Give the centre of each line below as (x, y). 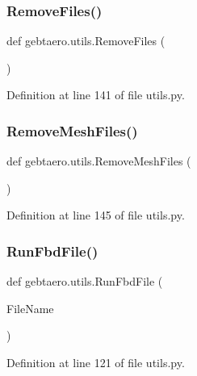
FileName (30, 308)
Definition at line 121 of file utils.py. (96, 362)
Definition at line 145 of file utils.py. (96, 215)
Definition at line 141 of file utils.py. (96, 95)
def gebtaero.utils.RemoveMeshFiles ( (99, 161)
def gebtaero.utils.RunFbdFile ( (85, 281)
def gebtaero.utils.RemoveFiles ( (86, 41)
